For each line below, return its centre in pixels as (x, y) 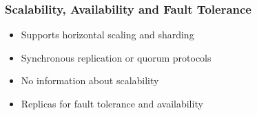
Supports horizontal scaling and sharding (107, 35)
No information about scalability (90, 80)
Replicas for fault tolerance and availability (112, 103)
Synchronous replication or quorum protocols (116, 57)
